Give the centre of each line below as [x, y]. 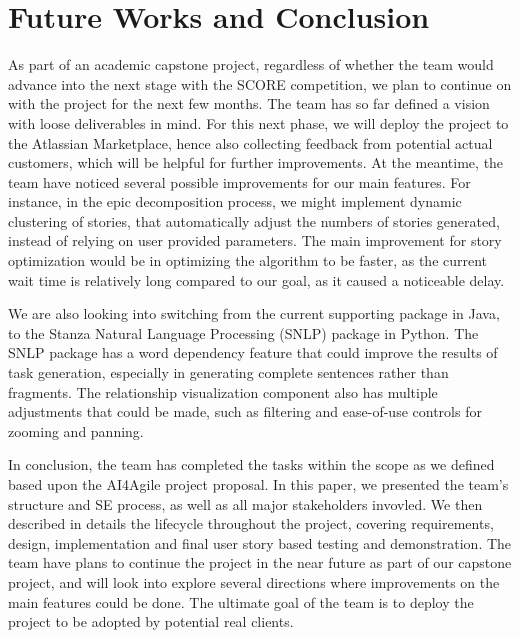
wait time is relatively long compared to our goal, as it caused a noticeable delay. [256, 279]
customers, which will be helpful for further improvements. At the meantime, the [256, 162]
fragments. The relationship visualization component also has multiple [223, 391]
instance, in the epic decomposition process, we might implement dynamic [235, 201]
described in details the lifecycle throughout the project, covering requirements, [251, 523]
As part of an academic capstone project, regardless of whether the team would [251, 64]
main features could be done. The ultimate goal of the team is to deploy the [241, 601]
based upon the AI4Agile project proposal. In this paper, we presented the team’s [258, 484]
